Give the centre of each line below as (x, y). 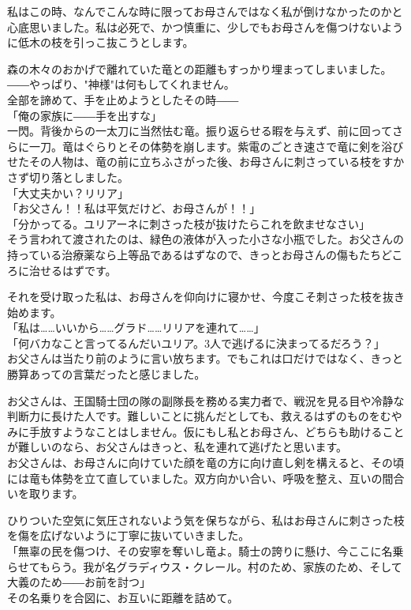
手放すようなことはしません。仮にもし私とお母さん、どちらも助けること (217, 431)
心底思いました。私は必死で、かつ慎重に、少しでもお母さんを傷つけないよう (205, 26)
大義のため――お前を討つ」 (79, 582)
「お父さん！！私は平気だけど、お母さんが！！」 (134, 208)
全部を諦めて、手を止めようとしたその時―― (123, 99)
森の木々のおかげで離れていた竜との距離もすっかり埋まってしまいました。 (200, 68)
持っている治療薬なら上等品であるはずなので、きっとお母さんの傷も (183, 254)
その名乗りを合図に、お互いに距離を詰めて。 (123, 597)
